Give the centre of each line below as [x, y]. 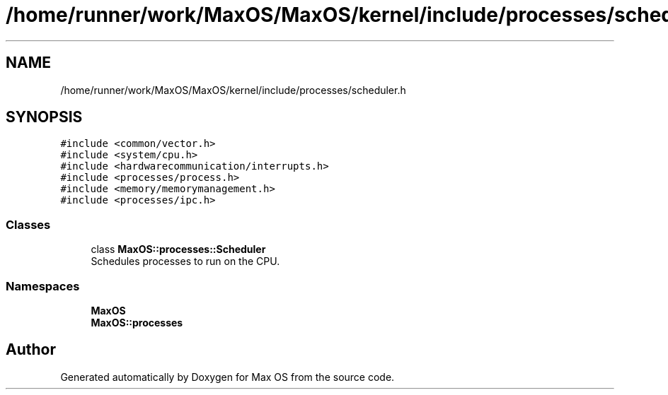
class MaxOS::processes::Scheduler [178, 249]
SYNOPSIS [44, 117]
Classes [28, 224]
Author [31, 350]
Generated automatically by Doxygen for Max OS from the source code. [228, 377]
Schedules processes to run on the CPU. [185, 261]
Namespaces [43, 286]
